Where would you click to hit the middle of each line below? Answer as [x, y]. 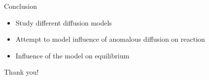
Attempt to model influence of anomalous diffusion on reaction [110, 39]
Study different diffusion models [64, 22]
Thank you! [21, 72]
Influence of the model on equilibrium [72, 55]
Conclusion [20, 6]
